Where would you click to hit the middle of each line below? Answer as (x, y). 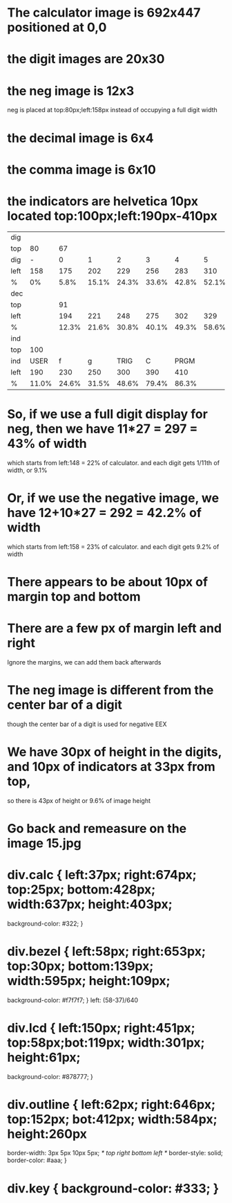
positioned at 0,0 (57, 27)
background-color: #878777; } (50, 1076)
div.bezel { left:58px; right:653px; (106, 951)
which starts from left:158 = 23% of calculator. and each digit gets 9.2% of (113, 546)
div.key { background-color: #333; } (113, 1188)
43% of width (47, 443)
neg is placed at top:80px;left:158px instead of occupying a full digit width (112, 110)
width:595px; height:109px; (89, 980)
